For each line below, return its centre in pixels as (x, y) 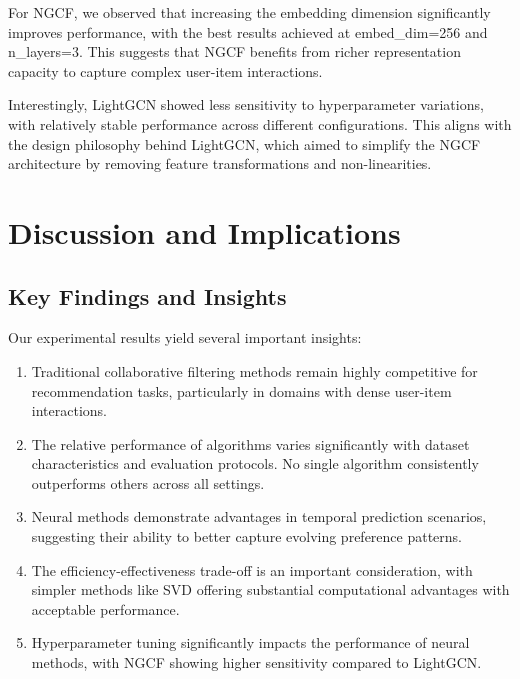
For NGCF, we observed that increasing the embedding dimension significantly (249, 12)
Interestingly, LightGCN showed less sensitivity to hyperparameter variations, (246, 104)
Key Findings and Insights (147, 295)
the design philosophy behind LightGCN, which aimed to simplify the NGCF (244, 143)
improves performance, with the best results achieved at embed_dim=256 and (248, 31)
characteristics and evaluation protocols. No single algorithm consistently (255, 463)
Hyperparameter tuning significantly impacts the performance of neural (250, 642)
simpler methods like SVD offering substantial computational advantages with (270, 589)
